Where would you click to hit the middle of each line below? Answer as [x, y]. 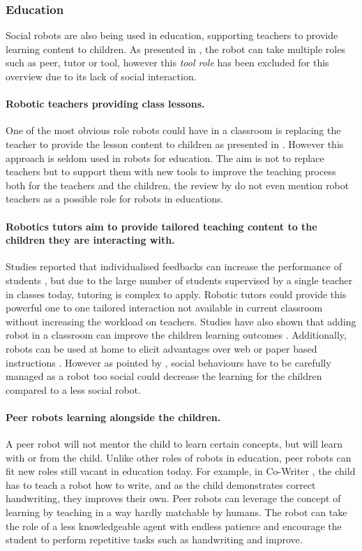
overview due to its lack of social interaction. [101, 76]
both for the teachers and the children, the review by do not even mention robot [178, 185]
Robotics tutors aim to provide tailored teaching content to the [161, 226]
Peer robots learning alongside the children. [113, 417]
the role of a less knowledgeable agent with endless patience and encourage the [174, 526]
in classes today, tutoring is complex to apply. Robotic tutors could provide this [176, 294]
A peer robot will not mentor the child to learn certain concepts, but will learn [174, 444]
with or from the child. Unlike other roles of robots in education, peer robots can [179, 457]
